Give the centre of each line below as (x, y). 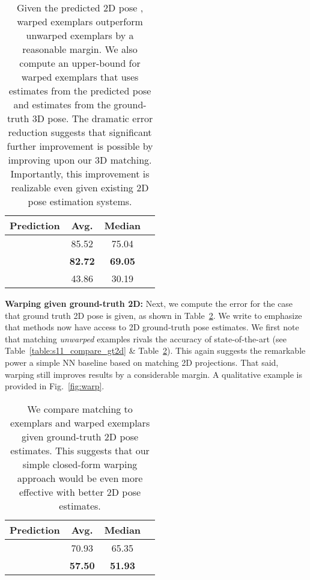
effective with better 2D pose (80, 492)
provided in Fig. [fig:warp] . (55, 386)
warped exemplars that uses (80, 77)
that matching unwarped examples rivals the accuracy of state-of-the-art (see (146, 338)
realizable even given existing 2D (80, 187)
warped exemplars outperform (80, 21)
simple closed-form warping (80, 464)
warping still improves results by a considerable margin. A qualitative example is (153, 374)
